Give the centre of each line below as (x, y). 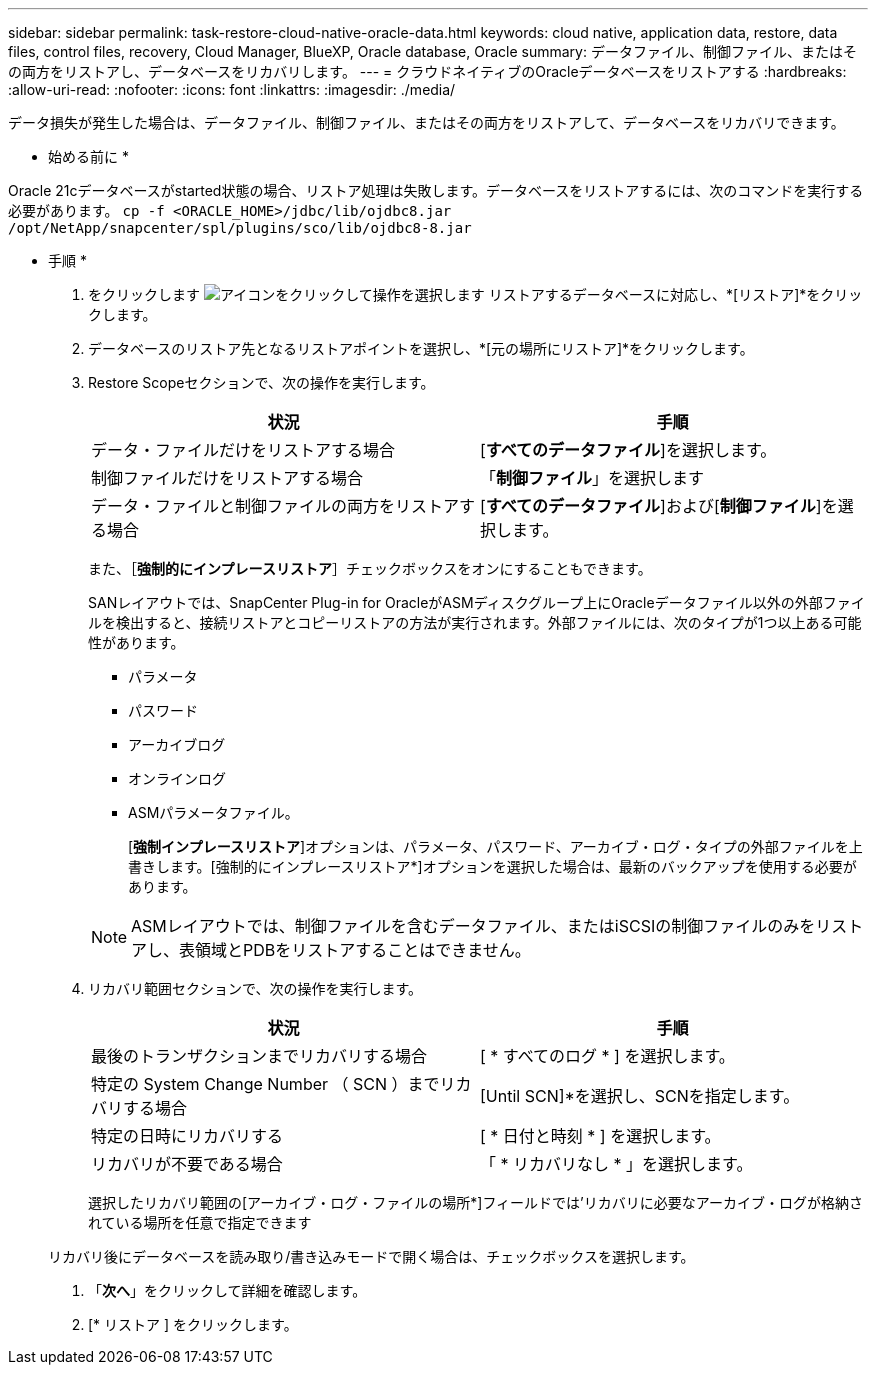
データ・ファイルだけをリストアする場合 (243, 450)
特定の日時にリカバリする (187, 1136)
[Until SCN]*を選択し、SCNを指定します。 (640, 1096)
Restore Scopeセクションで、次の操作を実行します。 (261, 382)
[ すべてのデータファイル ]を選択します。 (628, 450)
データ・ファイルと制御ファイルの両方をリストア (275, 506)
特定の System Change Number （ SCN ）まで (265, 1084)
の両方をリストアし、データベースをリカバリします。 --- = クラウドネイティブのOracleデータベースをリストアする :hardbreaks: (427, 71)
